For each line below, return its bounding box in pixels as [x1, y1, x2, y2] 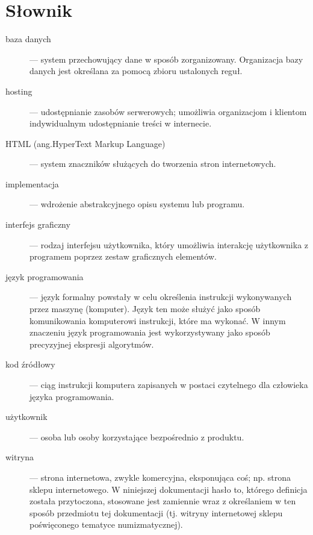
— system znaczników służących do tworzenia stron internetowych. [29, 157, 276, 170]
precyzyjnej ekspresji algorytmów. [29, 337, 154, 350]
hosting [5, 84, 33, 97]
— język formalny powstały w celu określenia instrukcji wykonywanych [29, 290, 292, 303]
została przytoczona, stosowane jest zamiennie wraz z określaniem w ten [29, 495, 296, 507]
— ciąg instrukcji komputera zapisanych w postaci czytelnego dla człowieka [29, 378, 308, 390]
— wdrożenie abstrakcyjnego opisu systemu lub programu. [29, 198, 245, 210]
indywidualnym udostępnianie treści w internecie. [29, 117, 212, 130]
